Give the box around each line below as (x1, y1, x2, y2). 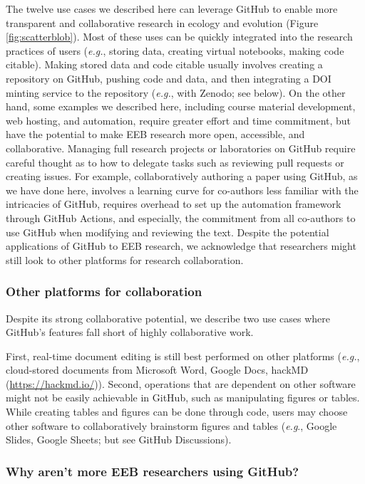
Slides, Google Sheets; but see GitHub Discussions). (6, 432, 232, 447)
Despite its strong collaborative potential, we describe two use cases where (6, 310, 331, 325)
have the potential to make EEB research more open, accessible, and (6, 127, 305, 142)
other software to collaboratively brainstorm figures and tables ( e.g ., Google (6, 418, 337, 433)
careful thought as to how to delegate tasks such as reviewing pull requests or (6, 154, 344, 169)
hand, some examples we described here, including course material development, (6, 99, 356, 114)
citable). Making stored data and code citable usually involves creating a (6, 57, 323, 72)
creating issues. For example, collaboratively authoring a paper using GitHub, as (6, 169, 358, 184)
